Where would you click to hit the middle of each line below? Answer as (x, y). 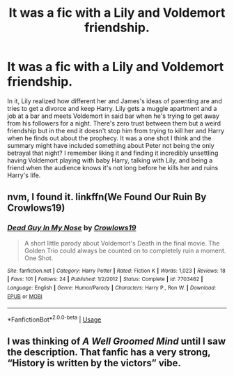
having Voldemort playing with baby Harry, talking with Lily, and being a (110, 160)
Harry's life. (24, 175)
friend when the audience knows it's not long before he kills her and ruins (113, 167)
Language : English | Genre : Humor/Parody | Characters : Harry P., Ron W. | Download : (112, 287)
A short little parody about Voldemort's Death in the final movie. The (122, 243)
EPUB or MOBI (25, 296)
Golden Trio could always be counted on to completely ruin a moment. (125, 250)
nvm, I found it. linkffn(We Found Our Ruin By (107, 197)
